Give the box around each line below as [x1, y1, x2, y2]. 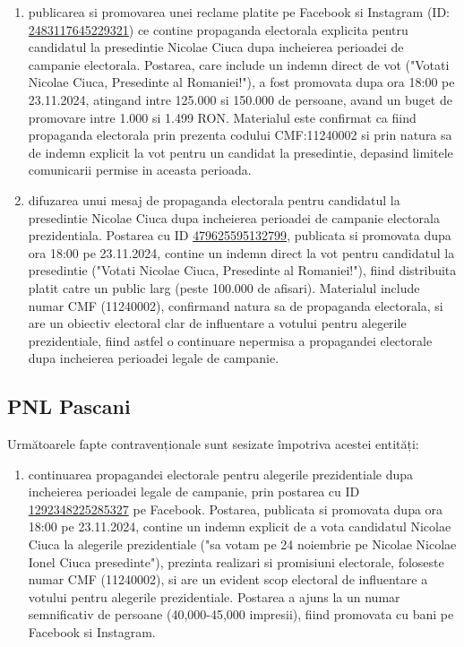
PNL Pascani [7, 393, 131, 420]
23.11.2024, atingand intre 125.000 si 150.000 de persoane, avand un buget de [28, 90, 452, 108]
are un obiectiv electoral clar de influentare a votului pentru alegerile [28, 314, 407, 332]
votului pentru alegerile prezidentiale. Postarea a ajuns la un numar [28, 587, 400, 606]
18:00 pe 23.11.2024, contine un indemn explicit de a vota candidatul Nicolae [28, 517, 451, 536]
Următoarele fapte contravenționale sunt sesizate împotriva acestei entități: [7, 435, 419, 453]
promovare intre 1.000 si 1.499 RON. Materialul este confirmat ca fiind [28, 108, 417, 126]
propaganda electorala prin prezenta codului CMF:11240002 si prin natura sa [28, 125, 452, 144]
